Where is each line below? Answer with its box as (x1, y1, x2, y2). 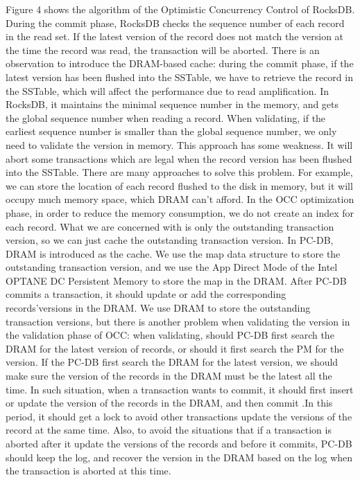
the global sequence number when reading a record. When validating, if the (6, 110, 326, 125)
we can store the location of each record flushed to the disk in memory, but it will (6, 178, 353, 193)
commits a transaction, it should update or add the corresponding (6, 287, 286, 301)
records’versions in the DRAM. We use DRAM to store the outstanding (6, 301, 311, 315)
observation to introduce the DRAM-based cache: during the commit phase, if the (6, 56, 354, 71)
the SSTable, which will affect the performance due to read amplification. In (6, 83, 329, 98)
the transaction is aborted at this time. (6, 463, 171, 478)
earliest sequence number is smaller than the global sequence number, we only (6, 124, 337, 139)
